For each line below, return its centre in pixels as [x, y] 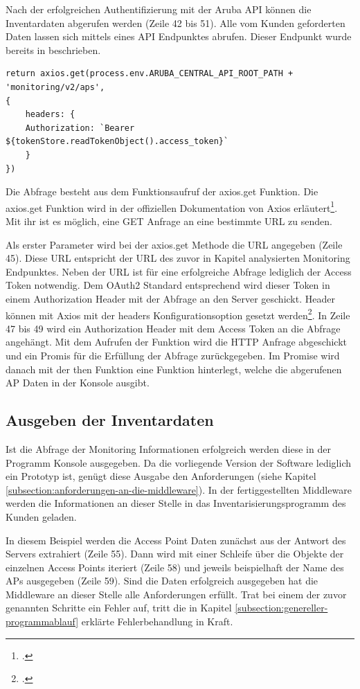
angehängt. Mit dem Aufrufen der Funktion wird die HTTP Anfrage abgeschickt [177, 342]
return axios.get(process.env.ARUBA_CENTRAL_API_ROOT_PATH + [150, 74]
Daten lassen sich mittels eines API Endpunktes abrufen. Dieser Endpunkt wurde [179, 36]
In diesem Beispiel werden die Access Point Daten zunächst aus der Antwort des [176, 540]
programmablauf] [42, 621]
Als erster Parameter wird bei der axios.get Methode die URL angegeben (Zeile [174, 244]
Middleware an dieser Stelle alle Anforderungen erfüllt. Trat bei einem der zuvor [176, 594]
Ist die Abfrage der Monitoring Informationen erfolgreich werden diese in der [168, 448]
